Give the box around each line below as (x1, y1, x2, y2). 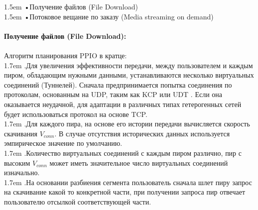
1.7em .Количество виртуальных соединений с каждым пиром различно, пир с (4, 147, 242, 158)
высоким (4, 157, 30, 168)
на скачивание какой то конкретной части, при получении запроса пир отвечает (4, 187, 246, 197)
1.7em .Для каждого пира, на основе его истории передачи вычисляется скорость (4, 118, 250, 129)
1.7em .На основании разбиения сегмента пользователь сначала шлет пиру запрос (4, 177, 252, 187)
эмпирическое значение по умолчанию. (4, 138, 123, 148)
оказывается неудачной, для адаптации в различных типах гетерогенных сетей (4, 99, 242, 109)
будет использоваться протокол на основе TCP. (4, 108, 147, 119)
